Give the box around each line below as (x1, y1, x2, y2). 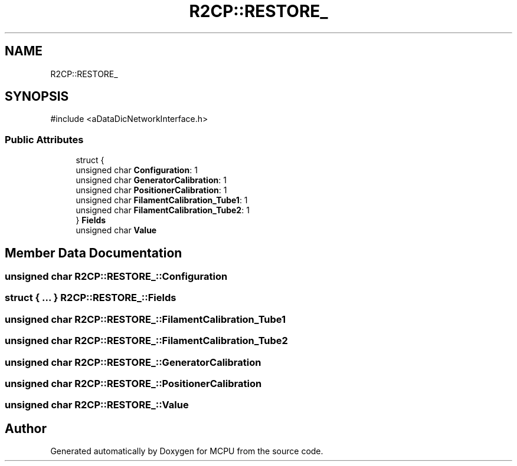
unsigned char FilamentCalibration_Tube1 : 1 (76, 195, 248, 206)
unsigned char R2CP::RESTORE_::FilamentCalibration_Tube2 (5, 335, 288, 347)
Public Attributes (5, 133, 84, 146)
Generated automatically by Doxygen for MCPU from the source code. (50, 446, 323, 457)
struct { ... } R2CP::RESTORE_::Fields (5, 292, 176, 304)
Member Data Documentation (5, 245, 182, 260)
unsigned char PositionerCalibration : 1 (76, 185, 227, 196)
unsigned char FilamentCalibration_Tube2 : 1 (76, 205, 250, 216)
